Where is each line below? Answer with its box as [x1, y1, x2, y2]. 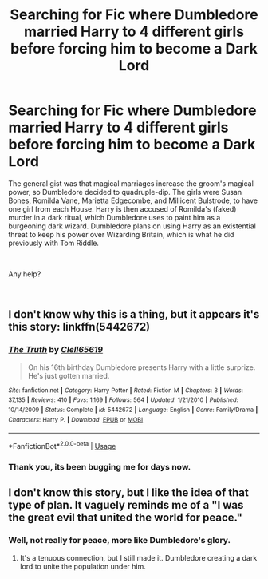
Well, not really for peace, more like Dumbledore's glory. [8, 535, 231, 546]
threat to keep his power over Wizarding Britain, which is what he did [8, 229, 235, 239]
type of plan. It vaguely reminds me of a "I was [8, 498, 244, 512]
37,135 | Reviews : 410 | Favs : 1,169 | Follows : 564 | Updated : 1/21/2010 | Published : [8, 396, 238, 404]
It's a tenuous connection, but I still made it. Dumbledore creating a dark [19, 553, 258, 562]
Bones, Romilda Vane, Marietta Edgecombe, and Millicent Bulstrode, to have [8, 196, 258, 205]
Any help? [8, 269, 41, 279]
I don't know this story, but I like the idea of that [8, 486, 249, 500]
